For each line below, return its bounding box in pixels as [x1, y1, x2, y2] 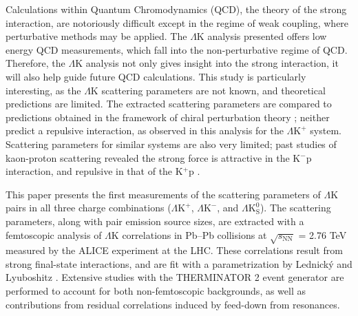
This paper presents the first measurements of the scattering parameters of [6, 187, 321, 201]
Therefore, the [6, 56, 65, 70]
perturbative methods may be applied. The [6, 29, 187, 43]
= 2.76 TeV [298, 227, 347, 242]
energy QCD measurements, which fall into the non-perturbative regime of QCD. [6, 42, 348, 56]
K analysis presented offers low [196, 29, 327, 43]
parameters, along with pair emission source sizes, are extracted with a [6, 213, 304, 228]
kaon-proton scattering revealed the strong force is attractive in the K [6, 150, 301, 165]
